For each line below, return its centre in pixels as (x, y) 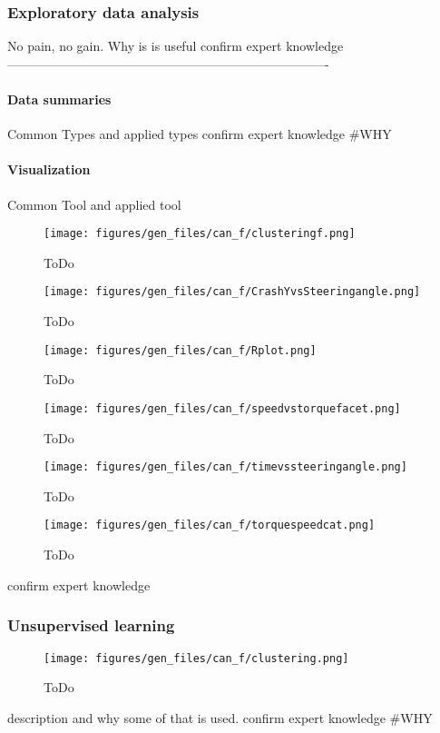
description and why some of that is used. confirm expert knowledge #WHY (220, 717)
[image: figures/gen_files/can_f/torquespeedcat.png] (210, 525)
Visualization (49, 169)
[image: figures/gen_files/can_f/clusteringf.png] (200, 234)
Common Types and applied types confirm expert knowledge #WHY (200, 134)
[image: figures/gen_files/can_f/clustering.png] (196, 658)
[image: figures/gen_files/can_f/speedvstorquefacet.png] (222, 408)
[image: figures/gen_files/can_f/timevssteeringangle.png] (225, 467)
